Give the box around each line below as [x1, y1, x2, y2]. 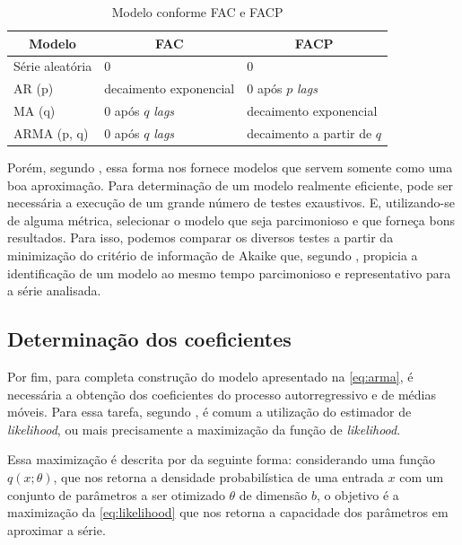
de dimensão [239, 485, 308, 504]
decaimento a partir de [247, 123, 372, 142]
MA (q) [13, 101, 56, 120]
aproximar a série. [7, 520, 106, 539]
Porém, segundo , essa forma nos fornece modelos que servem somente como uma [7, 158, 453, 177]
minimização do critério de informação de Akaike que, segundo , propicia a [7, 246, 418, 265]
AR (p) [13, 79, 54, 98]
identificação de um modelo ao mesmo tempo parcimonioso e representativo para [7, 263, 451, 282]
